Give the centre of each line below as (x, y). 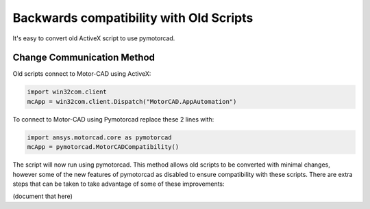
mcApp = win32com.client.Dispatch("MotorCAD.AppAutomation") (132, 101)
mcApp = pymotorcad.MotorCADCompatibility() (103, 147)
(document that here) (43, 196)
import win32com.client (67, 92)
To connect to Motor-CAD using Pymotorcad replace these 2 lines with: (113, 119)
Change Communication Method (84, 58)
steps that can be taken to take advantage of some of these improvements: (119, 184)
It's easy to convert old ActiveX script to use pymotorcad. (94, 38)
